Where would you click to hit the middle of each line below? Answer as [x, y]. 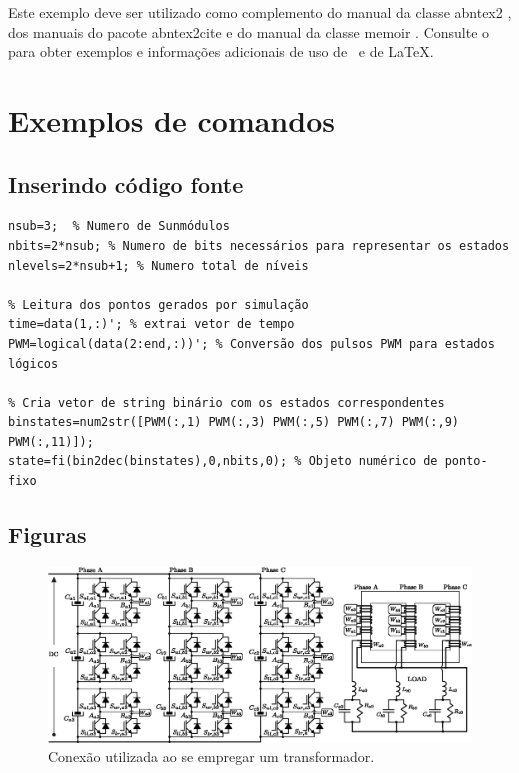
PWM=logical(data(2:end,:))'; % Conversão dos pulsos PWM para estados [251, 343]
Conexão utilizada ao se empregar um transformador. [211, 756]
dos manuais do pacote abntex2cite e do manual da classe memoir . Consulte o [249, 31]
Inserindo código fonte [126, 183]
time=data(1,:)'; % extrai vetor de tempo [151, 324]
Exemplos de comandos [171, 119]
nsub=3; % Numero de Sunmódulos [119, 226]
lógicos [33, 363]
